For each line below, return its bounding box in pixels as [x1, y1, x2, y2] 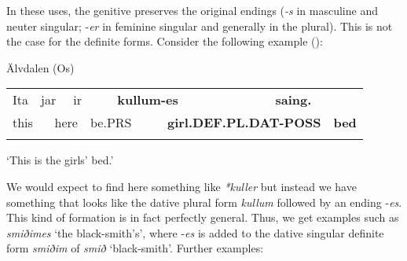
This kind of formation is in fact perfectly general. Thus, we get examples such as [6, 209, 399, 226]
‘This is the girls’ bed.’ [6, 152, 114, 168]
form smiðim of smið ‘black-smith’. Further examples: [6, 240, 264, 256]
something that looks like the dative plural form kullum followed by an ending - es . [6, 193, 402, 210]
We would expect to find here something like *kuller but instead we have [6, 178, 357, 194]
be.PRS [90, 113, 132, 132]
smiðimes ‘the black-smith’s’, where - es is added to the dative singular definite [6, 224, 384, 241]
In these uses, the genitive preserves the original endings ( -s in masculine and [6, 2, 378, 18]
